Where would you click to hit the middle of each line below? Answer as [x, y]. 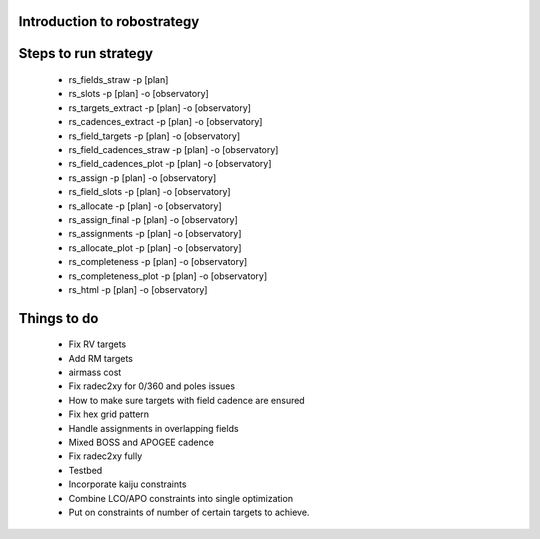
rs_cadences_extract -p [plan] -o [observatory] [165, 122]
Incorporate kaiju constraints [127, 484]
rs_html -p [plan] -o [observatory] [138, 289]
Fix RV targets [97, 344]
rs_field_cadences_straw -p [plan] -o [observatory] [173, 149]
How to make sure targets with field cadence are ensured [186, 400]
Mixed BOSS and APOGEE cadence [141, 442]
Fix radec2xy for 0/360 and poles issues [151, 386]
